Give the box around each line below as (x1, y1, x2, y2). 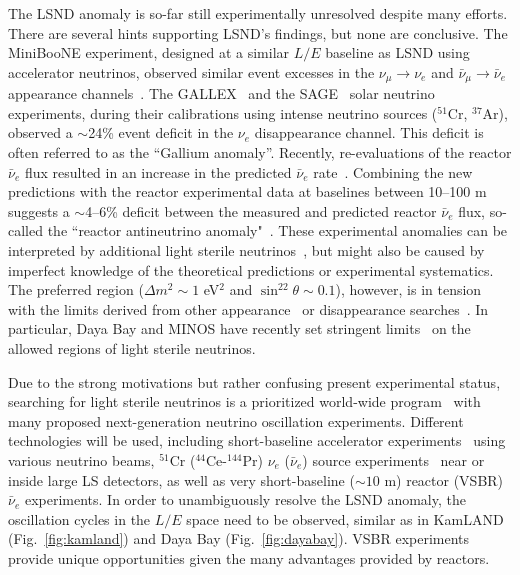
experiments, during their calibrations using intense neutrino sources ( (8, 102, 438, 123)
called (8, 220, 43, 241)
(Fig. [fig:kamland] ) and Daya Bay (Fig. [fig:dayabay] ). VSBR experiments (8, 528, 470, 549)
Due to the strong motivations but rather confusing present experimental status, (8, 371, 501, 392)
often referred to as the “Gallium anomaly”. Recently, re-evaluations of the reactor (8, 142, 512, 163)
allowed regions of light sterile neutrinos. (8, 337, 256, 358)
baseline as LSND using (325, 42, 470, 63)
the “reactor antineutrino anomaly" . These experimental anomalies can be (47, 220, 508, 241)
